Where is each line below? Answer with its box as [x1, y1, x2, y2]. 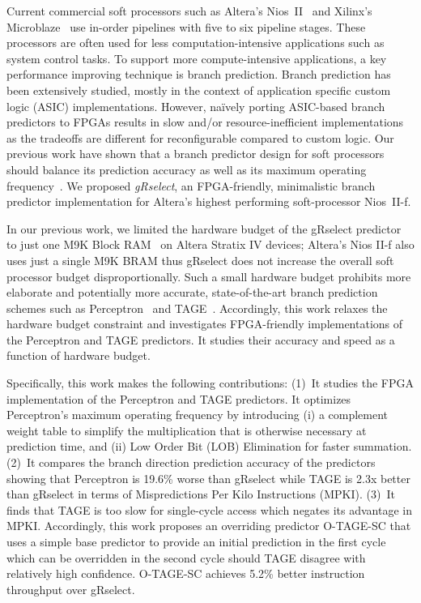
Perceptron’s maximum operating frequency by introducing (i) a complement [6, 406, 389, 423]
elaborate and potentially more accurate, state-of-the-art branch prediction [6, 284, 378, 301]
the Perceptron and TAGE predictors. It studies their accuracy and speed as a [6, 331, 395, 348]
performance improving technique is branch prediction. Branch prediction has [6, 66, 391, 83]
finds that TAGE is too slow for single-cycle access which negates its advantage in [6, 501, 412, 518]
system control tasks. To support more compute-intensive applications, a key [6, 49, 387, 66]
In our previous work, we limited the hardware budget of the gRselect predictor [6, 220, 402, 237]
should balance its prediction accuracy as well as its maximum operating [6, 160, 367, 177]
